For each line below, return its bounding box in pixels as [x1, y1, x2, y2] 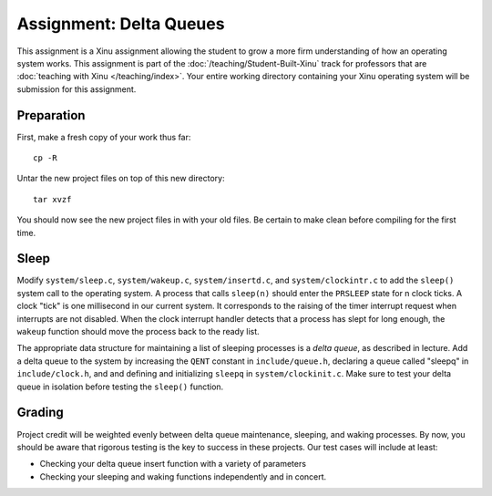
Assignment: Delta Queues [16, 14, 225, 34]
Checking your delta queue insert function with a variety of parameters [39, 459, 307, 470]
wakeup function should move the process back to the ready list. [16, 326, 260, 337]
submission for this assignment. [16, 83, 137, 95]
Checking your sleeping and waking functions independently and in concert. [39, 470, 327, 482]
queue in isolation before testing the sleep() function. [16, 381, 224, 392]
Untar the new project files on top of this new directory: [16, 173, 225, 184]
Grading [16, 405, 64, 420]
